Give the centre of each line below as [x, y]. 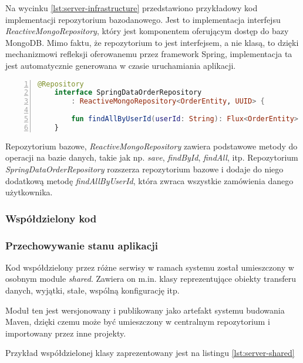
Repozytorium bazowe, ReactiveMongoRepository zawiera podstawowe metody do [151, 146]
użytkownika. [29, 192]
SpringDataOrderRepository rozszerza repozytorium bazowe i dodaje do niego [144, 169]
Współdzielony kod [51, 218]
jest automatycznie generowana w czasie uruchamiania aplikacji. [121, 65]
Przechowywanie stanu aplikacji [82, 245]
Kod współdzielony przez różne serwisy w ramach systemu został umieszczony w [150, 267]
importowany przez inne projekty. [66, 333]
